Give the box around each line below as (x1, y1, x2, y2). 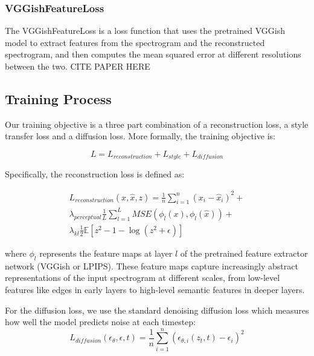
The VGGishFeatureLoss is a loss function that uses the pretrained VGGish (5, 24, 285, 37)
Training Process (5, 89, 112, 108)
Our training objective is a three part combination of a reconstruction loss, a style (5, 117, 309, 130)
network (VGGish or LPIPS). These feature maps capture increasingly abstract (5, 259, 298, 272)
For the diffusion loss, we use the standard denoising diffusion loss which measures (5, 303, 309, 316)
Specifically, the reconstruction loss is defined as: (5, 168, 185, 180)
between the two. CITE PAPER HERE (5, 60, 150, 72)
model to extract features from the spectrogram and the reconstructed (5, 36, 265, 48)
